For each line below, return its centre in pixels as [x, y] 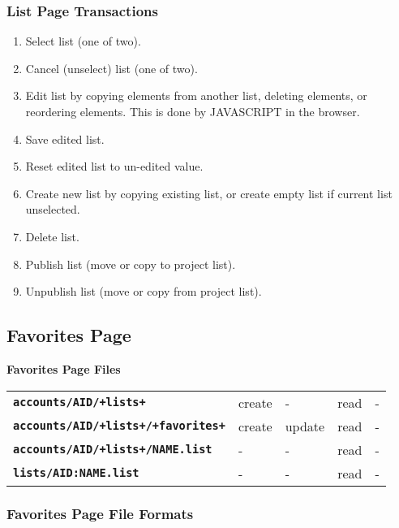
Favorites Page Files [64, 368]
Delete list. [52, 236]
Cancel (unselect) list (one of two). [112, 68]
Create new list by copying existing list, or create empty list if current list [209, 193]
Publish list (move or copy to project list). [131, 264]
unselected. [53, 209]
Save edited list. [65, 138]
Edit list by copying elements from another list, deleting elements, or [196, 95]
